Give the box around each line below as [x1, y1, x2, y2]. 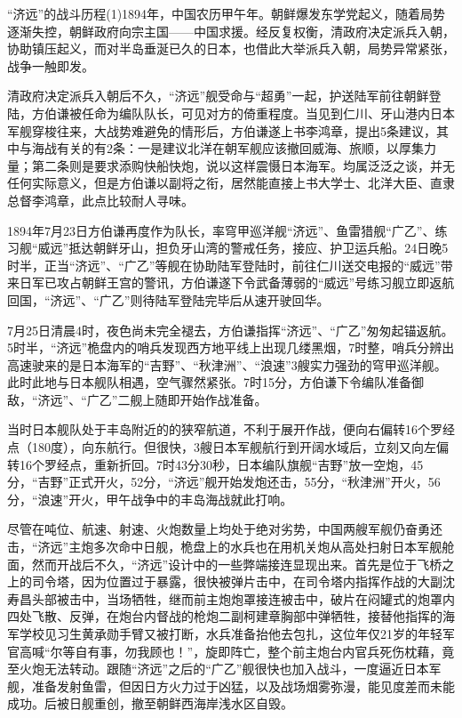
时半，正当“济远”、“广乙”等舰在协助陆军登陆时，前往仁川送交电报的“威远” [7, 255, 441, 274]
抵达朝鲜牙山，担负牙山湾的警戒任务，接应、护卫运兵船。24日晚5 [68, 238, 449, 257]
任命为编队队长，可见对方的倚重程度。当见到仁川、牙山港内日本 [81, 103, 455, 122]
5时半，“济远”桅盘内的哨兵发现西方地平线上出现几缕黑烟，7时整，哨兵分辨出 [7, 338, 455, 357]
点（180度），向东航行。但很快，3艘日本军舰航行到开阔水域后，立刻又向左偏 [7, 438, 449, 456]
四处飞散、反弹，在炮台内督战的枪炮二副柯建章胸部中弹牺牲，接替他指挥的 [7, 607, 442, 625]
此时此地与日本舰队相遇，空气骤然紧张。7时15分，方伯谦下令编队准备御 [7, 373, 424, 391]
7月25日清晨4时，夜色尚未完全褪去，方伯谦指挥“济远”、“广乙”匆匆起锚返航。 [7, 320, 454, 339]
